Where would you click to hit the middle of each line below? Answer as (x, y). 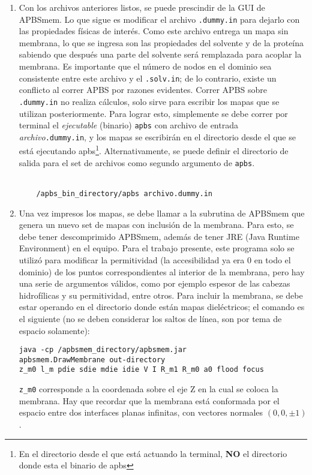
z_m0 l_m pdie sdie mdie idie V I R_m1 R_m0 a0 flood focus (141, 370)
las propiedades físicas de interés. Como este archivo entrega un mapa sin (154, 31)
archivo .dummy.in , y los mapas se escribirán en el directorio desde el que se (157, 136)
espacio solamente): (54, 330)
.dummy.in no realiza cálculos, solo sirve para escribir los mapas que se (149, 101)
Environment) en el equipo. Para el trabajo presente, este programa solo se (157, 248)
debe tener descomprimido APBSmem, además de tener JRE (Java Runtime (159, 236)
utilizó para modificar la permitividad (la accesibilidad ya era (132, 259)
